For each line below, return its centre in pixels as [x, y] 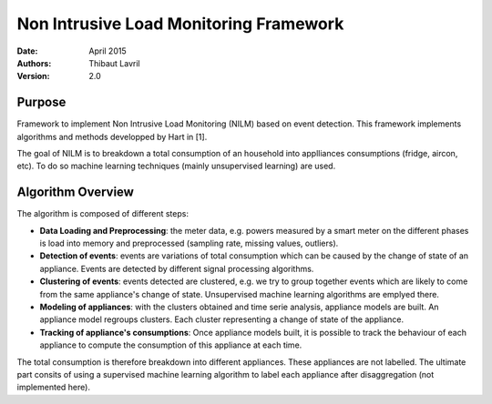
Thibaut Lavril [114, 63]
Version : [33, 76]
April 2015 [108, 51]
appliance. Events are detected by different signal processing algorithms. [177, 268]
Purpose [41, 102]
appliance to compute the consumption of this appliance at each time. [171, 345]
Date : [27, 51]
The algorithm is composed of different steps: [102, 214]
